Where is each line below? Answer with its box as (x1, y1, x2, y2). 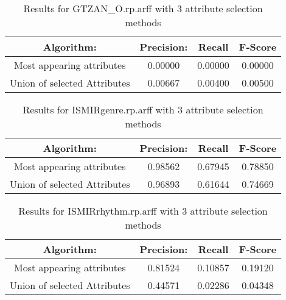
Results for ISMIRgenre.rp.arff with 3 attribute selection (23, 102, 263, 116)
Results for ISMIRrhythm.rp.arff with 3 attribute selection (18, 204, 268, 218)
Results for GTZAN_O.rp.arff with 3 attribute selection (23, 1, 263, 15)
